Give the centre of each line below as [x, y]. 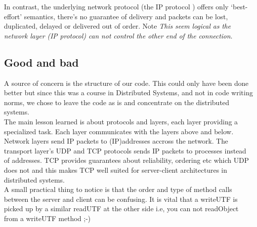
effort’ [13, 16]
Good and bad [42, 62]
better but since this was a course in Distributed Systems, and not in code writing [128, 93]
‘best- [239, 6]
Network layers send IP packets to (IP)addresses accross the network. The [116, 141]
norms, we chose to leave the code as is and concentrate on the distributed [117, 102]
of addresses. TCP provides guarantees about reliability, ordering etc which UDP [127, 160]
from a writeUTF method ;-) [47, 218]
